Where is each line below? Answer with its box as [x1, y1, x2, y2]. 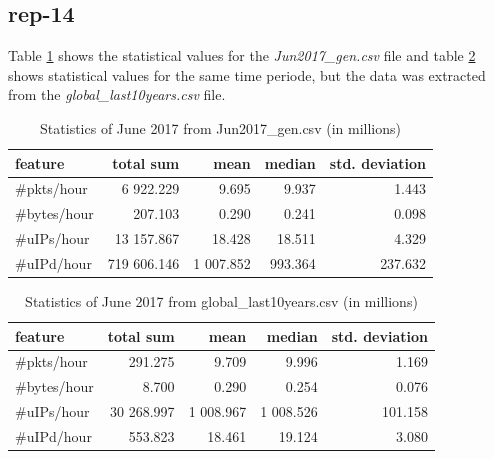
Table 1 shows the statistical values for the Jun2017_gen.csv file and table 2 [8, 45, 476, 66]
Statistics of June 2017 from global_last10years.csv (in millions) [25, 291, 418, 312]
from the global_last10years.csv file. [8, 84, 226, 105]
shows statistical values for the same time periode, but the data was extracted [8, 64, 486, 85]
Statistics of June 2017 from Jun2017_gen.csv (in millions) [40, 117, 401, 138]
